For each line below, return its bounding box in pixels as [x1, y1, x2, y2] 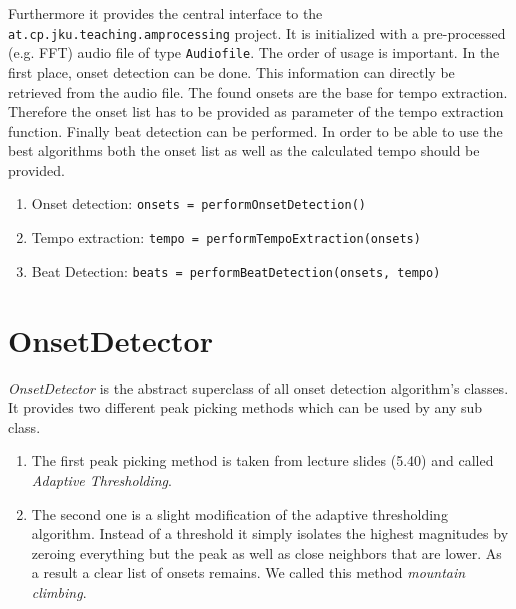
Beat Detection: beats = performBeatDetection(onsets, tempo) [31, 260, 441, 281]
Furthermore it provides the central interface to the [8, 3, 323, 23]
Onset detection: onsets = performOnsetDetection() [31, 193, 366, 214]
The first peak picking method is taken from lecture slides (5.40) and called [31, 450, 494, 471]
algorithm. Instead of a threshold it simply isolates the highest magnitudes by [31, 523, 509, 544]
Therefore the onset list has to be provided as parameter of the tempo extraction [8, 101, 504, 122]
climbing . [31, 581, 87, 602]
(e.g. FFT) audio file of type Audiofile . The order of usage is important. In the [8, 42, 500, 63]
